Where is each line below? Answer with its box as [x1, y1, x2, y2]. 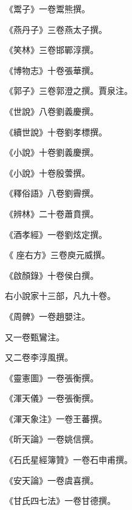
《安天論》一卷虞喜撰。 [5, 473, 99, 486]
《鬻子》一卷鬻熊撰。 [5, 2, 90, 15]
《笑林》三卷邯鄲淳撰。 [5, 43, 99, 56]
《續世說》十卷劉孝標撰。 [5, 125, 107, 138]
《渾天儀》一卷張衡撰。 [5, 392, 99, 404]
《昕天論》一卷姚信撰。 [5, 433, 99, 445]
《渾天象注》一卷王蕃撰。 [5, 412, 107, 425]
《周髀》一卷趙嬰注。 [5, 309, 90, 322]
